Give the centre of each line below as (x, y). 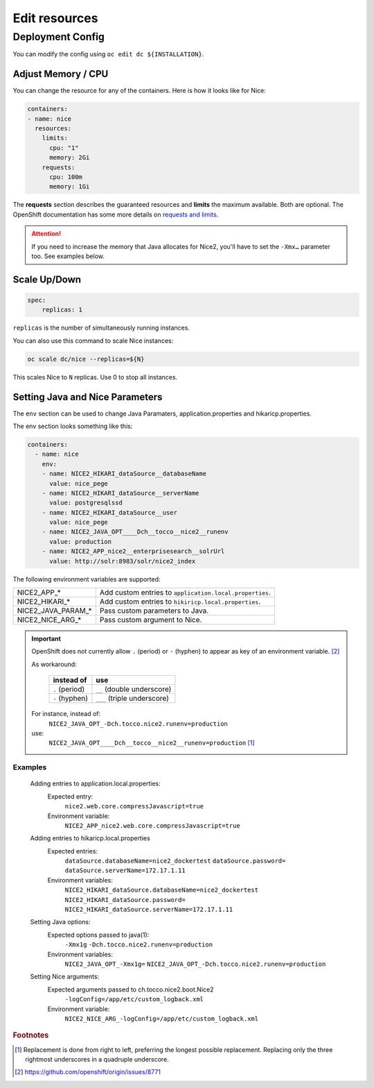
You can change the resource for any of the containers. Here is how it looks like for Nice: (139, 91)
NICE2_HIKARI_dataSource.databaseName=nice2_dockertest (162, 890)
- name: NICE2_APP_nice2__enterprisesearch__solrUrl (133, 551)
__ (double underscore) (134, 689)
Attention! (46, 234)
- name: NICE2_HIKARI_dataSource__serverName (121, 493)
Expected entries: (73, 851)
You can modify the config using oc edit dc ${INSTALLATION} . (108, 54)
